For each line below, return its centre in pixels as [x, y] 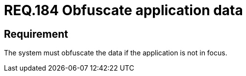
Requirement [36, 34]
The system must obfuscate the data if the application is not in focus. [116, 53]
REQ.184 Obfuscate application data [123, 10]
